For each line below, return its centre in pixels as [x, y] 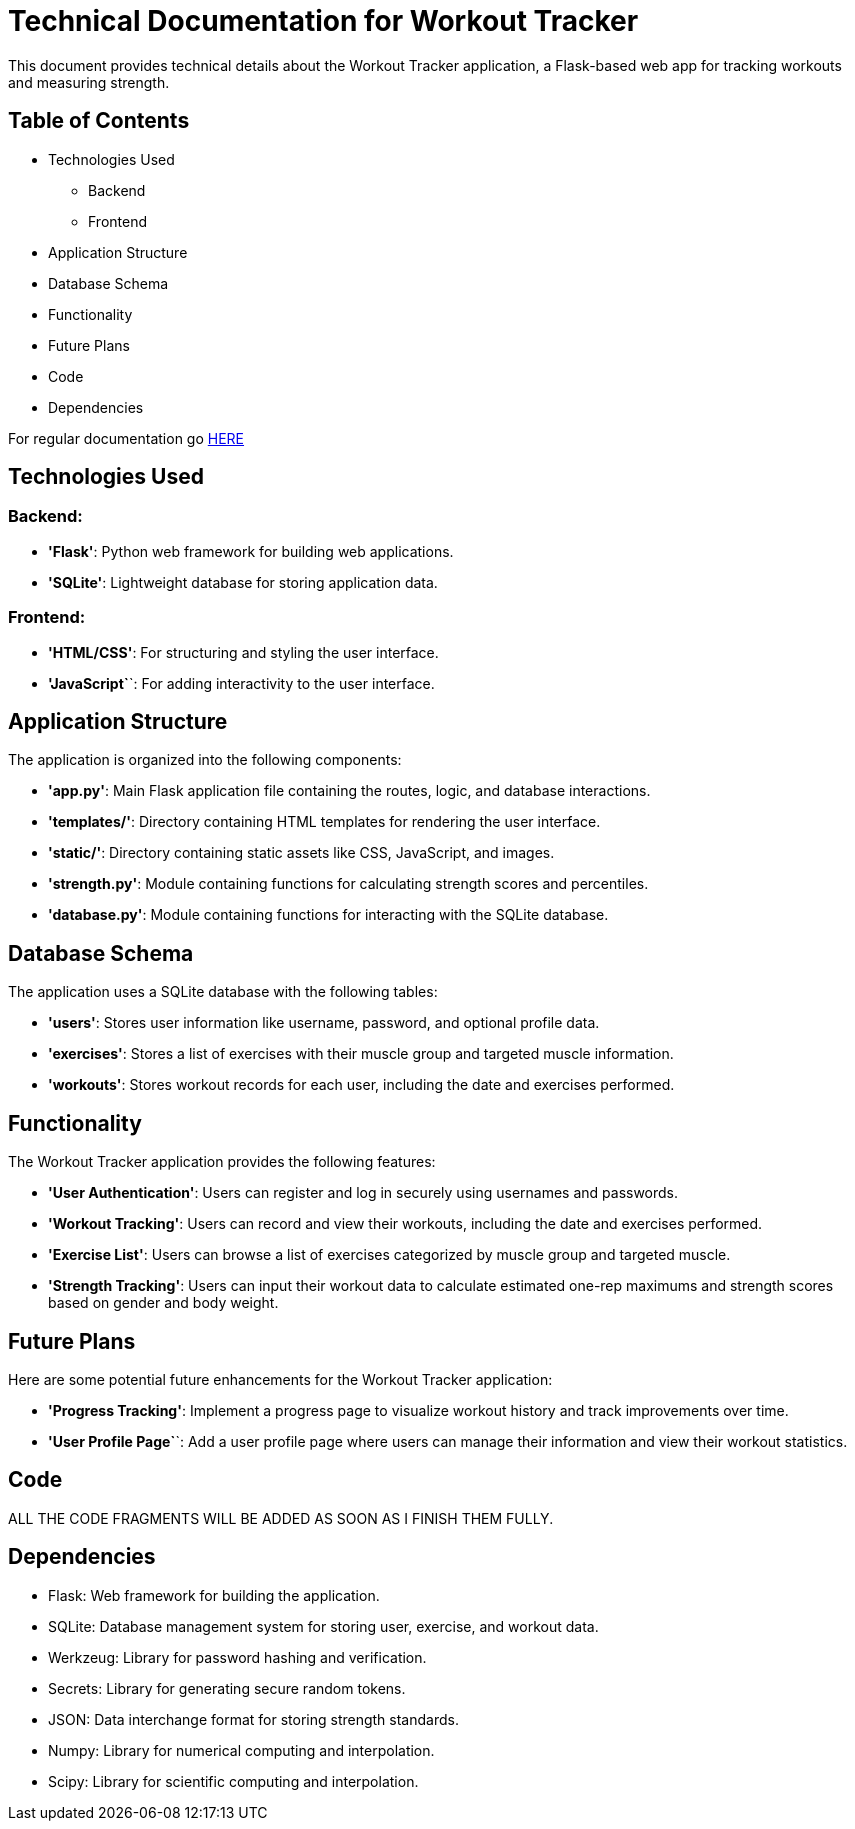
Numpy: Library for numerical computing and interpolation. [241, 1750]
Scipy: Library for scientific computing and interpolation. [233, 1781]
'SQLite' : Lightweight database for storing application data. [243, 582]
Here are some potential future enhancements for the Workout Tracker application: [280, 1379]
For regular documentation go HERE [126, 438]
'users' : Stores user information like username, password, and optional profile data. [324, 1023]
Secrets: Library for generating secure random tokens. [227, 1688]
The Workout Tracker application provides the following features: [222, 1162]
